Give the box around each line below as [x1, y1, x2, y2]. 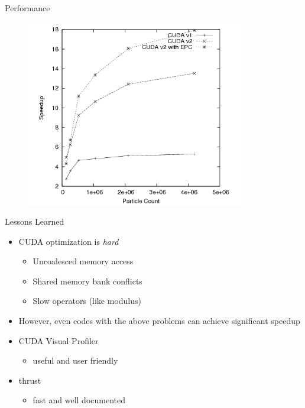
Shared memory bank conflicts [33, 274, 142, 287]
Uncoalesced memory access [33, 255, 134, 267]
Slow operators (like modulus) [33, 294, 142, 307]
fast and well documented [33, 394, 126, 406]
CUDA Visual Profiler [18, 334, 99, 347]
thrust [18, 374, 41, 386]
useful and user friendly [33, 354, 118, 367]
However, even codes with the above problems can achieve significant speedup [18, 315, 300, 327]
